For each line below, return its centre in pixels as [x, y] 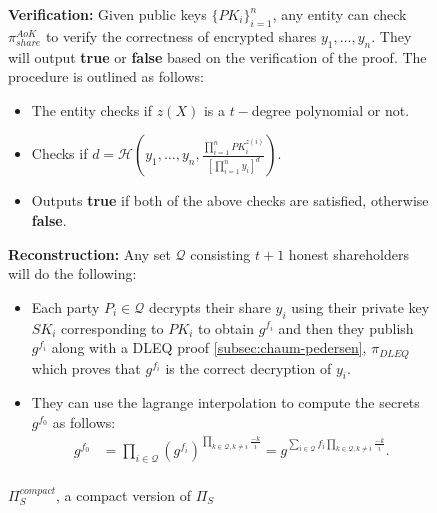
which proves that [86, 367]
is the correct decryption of [248, 367]
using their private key [360, 306]
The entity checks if [92, 109]
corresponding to [112, 327]
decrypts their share [209, 306]
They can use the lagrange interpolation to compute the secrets [225, 402]
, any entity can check [339, 14]
